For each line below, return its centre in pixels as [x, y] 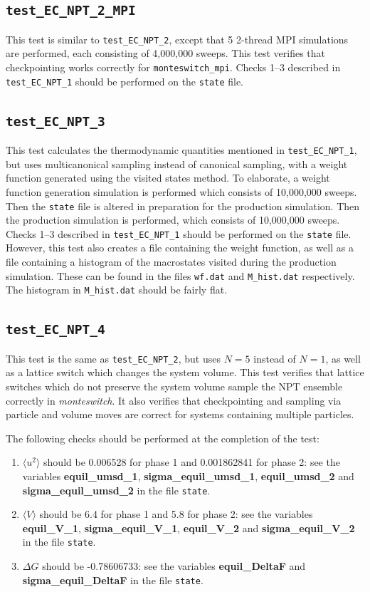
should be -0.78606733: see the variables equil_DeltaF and [174, 566]
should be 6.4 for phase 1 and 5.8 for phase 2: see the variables [176, 514]
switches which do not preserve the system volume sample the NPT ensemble [174, 386]
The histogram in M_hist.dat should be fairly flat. [117, 290]
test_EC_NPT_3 [55, 121]
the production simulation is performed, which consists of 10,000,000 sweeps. [173, 220]
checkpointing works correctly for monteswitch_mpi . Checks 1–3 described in [173, 67]
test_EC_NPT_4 [55, 330]
